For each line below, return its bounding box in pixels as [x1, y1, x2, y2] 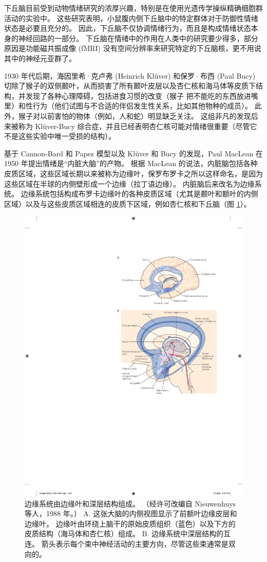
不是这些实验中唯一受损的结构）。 [4, 131, 116, 141]
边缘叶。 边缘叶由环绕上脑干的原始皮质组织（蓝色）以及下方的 [25, 518, 236, 529]
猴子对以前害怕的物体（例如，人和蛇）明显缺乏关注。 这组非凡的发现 [18, 110, 251, 121]
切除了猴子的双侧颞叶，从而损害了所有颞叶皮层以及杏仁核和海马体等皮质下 [4, 80, 256, 91]
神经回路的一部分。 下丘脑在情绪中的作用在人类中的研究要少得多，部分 [18, 32, 258, 43]
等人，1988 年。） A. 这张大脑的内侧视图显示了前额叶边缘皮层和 [25, 508, 237, 519]
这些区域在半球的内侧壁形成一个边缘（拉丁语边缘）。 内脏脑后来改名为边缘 [4, 178, 255, 189]
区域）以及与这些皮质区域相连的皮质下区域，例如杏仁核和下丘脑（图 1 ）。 [4, 198, 251, 209]
